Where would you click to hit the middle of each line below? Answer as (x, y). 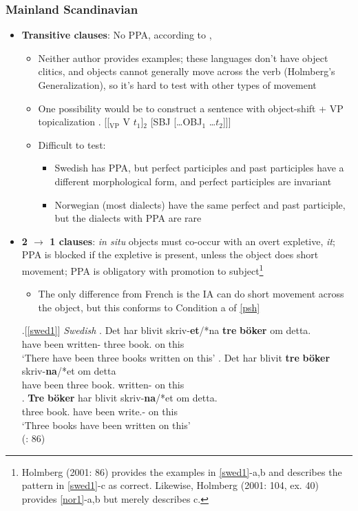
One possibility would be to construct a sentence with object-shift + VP (191, 108)
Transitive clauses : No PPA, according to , (117, 35)
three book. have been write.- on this (99, 411)
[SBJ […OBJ (176, 122)
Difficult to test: (72, 144)
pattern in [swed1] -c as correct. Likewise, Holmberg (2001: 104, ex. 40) (170, 485)
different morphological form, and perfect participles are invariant (193, 181)
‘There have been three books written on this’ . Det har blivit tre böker (176, 357)
